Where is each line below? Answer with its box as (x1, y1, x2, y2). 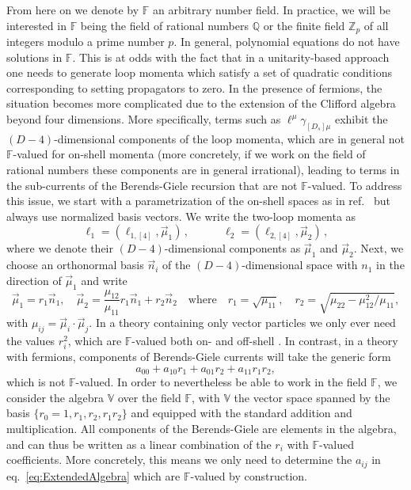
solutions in (6, 48, 63, 65)
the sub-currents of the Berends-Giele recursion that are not (6, 177, 298, 193)
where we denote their (6, 240, 114, 256)
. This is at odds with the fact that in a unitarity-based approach (72, 48, 390, 65)
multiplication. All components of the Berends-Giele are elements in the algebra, (6, 420, 397, 437)
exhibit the (334, 111, 388, 127)
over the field (117, 389, 181, 405)
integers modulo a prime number (6, 33, 165, 50)
